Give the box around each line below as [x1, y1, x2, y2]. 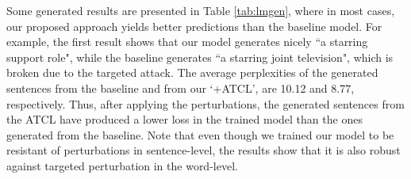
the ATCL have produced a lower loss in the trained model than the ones [6, 111, 363, 128]
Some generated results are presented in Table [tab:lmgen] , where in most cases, [6, 2, 395, 18]
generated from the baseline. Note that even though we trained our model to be [6, 126, 394, 143]
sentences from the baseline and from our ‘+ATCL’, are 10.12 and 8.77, [6, 79, 355, 96]
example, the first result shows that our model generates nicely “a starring [6, 33, 368, 50]
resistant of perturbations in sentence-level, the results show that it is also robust [6, 142, 401, 158]
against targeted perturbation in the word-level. [6, 157, 238, 173]
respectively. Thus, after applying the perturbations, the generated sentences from [6, 95, 405, 112]
